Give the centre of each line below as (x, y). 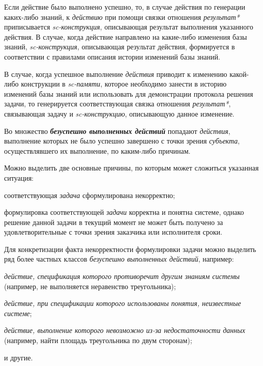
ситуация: (19, 177)
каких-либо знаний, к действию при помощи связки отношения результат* (122, 17)
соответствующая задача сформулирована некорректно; (90, 195)
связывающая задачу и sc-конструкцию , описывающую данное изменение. (119, 113)
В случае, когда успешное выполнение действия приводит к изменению (116, 74)
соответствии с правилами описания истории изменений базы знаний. (112, 56)
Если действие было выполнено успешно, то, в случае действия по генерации (125, 7)
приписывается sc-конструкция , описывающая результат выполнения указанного (129, 27)
